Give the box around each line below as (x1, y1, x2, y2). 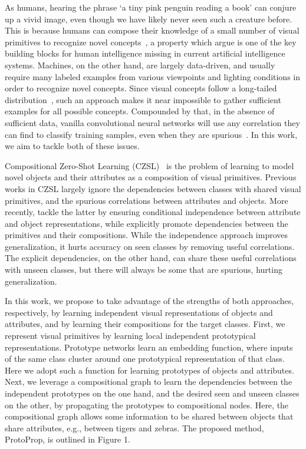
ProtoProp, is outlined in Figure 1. (5, 433, 130, 445)
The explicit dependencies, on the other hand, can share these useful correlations (5, 252, 297, 264)
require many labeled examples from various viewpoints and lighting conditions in (5, 70, 301, 82)
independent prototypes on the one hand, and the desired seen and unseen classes (5, 387, 300, 399)
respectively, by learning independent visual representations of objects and (5, 306, 273, 318)
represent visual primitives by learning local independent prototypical (5, 329, 256, 342)
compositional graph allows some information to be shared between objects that (5, 410, 294, 422)
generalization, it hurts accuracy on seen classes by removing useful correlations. (5, 240, 295, 252)
